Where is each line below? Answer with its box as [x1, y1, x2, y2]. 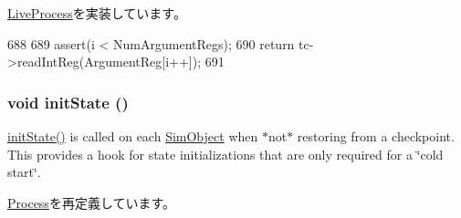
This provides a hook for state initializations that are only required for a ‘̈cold [7, 144, 444, 163]
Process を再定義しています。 [7, 192, 176, 212]
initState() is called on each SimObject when [7, 127, 258, 145]
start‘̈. [7, 162, 41, 182]
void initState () [7, 90, 129, 113]
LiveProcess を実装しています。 [7, 4, 186, 22]
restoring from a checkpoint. [297, 127, 455, 145]
